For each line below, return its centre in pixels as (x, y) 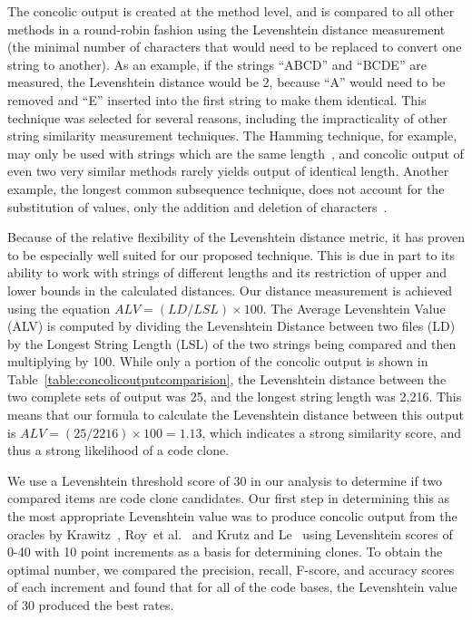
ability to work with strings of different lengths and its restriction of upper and (227, 272)
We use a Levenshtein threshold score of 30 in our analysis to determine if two (225, 480)
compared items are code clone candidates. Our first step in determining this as (229, 498)
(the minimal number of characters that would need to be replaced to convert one (235, 47)
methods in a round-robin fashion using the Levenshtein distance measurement (226, 29)
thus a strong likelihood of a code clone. (118, 450)
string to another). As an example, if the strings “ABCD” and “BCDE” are (217, 64)
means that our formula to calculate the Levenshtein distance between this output (236, 415)
